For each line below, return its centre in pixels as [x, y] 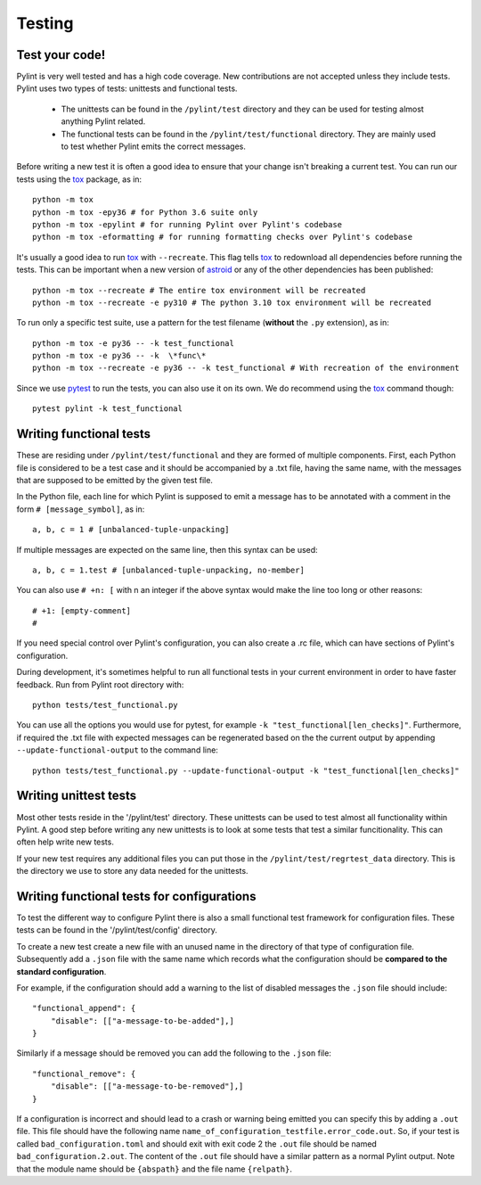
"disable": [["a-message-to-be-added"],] [143, 1020]
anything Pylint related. [103, 121]
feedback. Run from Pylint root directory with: [100, 684]
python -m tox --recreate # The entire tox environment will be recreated [199, 290]
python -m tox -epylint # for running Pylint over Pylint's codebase [188, 224]
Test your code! [61, 55]
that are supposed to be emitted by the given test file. [115, 480]
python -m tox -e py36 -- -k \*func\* [119, 356]
